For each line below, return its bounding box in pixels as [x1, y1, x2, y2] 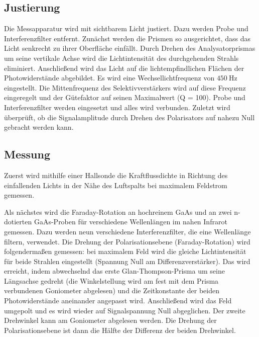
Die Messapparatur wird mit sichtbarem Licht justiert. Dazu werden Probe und [4, 23, 248, 34]
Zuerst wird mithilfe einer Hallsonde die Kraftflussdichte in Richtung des [4, 170, 228, 180]
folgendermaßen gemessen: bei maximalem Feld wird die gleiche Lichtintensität [4, 246, 246, 257]
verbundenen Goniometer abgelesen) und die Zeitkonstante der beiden [4, 285, 219, 296]
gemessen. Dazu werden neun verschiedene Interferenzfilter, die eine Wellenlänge [4, 226, 251, 236]
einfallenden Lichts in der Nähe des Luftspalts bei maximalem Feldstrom [4, 180, 227, 190]
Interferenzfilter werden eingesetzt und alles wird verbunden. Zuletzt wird [4, 102, 230, 112]
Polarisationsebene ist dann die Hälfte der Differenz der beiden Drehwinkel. [4, 324, 236, 335]
